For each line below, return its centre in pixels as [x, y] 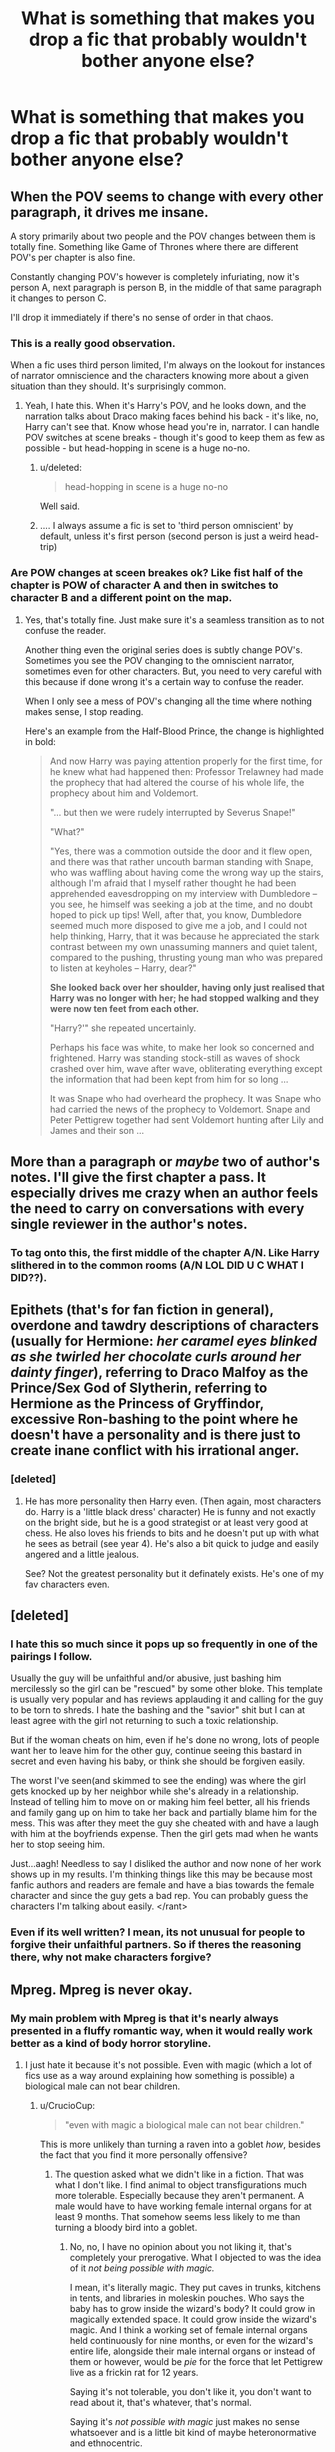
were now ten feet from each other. [124, 1008]
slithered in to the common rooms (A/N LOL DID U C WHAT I [157, 1265]
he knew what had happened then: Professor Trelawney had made [186, 771]
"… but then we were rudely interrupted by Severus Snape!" [172, 812]
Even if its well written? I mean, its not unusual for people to [158, 1932]
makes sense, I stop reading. [84, 711]
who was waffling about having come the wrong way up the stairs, [186, 872]
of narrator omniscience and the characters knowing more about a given [159, 376]
